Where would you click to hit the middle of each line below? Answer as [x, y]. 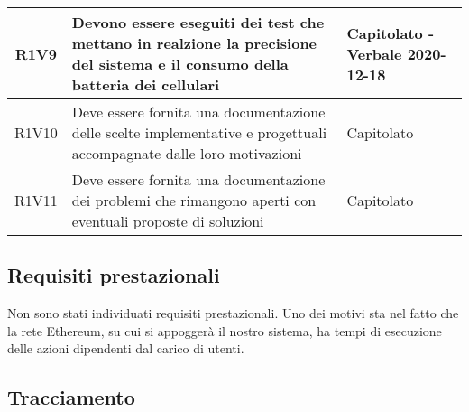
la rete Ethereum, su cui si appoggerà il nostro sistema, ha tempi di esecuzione [225, 330]
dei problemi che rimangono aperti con [194, 200]
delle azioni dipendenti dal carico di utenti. [126, 348]
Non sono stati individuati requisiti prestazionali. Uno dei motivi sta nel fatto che [233, 313]
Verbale [374, 53]
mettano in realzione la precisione [194, 43]
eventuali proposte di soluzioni [168, 221]
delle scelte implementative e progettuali [199, 132]
